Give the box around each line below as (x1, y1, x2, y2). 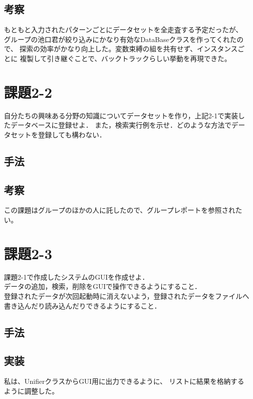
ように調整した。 (4, 385, 59, 396)
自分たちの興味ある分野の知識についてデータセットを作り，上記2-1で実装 (4, 110, 238, 120)
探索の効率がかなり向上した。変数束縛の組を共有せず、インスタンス (20, 44, 238, 54)
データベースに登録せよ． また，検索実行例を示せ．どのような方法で (10, 120, 232, 130)
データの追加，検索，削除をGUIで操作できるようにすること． (4, 281, 201, 291)
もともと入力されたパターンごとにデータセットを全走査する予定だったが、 (4, 24, 243, 35)
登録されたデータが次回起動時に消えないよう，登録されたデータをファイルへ (4, 290, 250, 301)
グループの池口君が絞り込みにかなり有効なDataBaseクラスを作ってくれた (4, 34, 237, 44)
